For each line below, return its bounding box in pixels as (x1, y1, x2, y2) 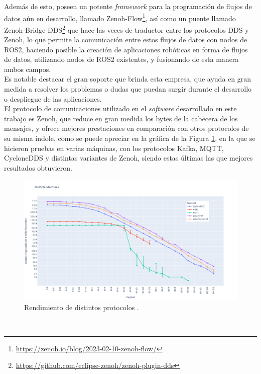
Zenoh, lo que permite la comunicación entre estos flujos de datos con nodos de (4, 34, 247, 45)
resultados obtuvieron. (4, 162, 72, 173)
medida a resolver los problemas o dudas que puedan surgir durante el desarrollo (4, 84, 252, 94)
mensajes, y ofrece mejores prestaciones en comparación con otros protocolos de (4, 123, 249, 133)
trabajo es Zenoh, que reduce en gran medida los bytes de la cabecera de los (4, 113, 238, 123)
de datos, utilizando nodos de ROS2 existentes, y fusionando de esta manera (4, 54, 239, 64)
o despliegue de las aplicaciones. (4, 93, 102, 104)
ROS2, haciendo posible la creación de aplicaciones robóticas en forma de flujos (4, 44, 248, 54)
